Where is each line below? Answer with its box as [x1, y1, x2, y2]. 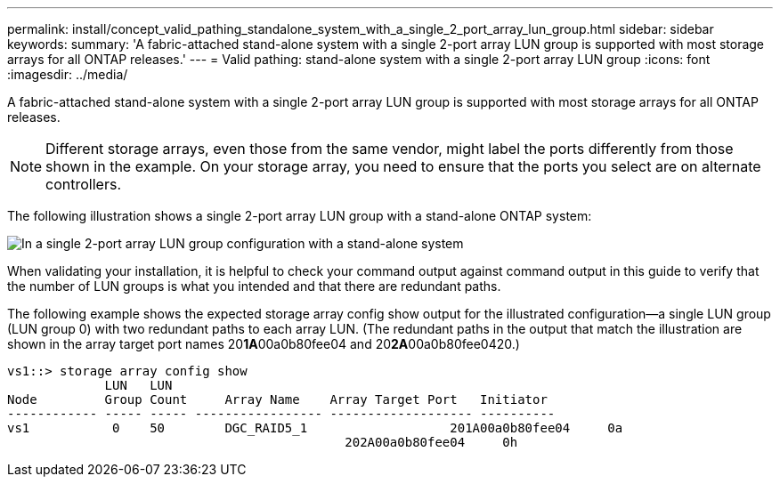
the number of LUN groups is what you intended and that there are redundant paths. [7, 278, 501, 294]
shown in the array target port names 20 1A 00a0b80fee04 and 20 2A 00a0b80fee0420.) [7, 336, 520, 351]
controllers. [45, 175, 121, 193]
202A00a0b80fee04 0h [345, 435, 518, 449]
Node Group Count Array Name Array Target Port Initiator [7, 392, 548, 407]
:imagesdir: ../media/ [7, 67, 128, 82]
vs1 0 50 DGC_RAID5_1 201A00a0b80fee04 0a [7, 421, 623, 435]
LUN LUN [104, 378, 173, 392]
